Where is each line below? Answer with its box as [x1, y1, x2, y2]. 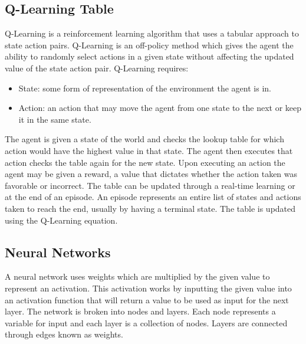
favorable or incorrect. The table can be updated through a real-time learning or [5, 179, 295, 191]
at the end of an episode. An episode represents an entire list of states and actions [5, 191, 301, 203]
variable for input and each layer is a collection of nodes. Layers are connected [5, 316, 288, 329]
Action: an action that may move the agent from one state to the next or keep [18, 101, 302, 114]
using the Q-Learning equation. [5, 214, 118, 226]
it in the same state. [18, 113, 91, 125]
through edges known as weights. [5, 328, 123, 340]
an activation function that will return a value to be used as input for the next [5, 293, 289, 306]
